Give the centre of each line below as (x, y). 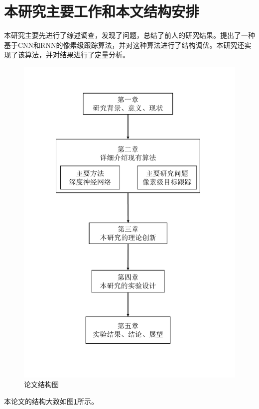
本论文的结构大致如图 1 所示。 (51, 401)
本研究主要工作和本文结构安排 (102, 11)
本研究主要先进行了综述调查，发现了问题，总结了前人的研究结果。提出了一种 (129, 35)
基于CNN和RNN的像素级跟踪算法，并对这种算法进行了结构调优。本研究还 (124, 45)
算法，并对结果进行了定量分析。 (77, 55)
